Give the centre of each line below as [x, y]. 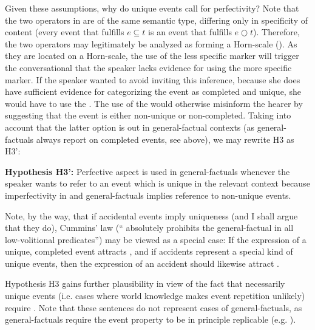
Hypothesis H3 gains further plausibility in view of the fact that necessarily [145, 284]
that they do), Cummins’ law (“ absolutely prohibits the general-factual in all [149, 228]
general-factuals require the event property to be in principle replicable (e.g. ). [151, 319]
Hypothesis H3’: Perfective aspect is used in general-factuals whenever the [147, 171]
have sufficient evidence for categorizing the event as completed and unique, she [153, 91]
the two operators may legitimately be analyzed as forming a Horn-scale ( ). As [151, 43]
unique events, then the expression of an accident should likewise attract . [142, 263]
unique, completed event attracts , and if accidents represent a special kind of [149, 251]
